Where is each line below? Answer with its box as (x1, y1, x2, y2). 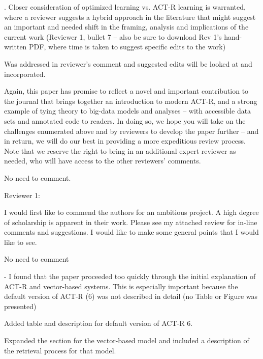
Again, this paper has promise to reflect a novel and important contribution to (4, 86, 249, 96)
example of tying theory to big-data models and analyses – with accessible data (4, 105, 251, 116)
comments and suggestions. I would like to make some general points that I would (4, 227, 259, 237)
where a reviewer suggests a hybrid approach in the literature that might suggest (4, 11, 256, 22)
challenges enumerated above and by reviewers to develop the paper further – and (4, 125, 259, 136)
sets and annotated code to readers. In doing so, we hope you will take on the (4, 115, 246, 126)
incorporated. (4, 68, 46, 79)
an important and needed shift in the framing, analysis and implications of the (4, 21, 249, 32)
